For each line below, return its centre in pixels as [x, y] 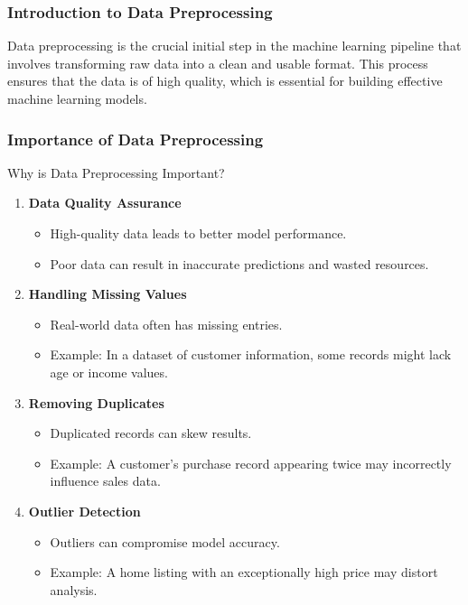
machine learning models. [77, 98]
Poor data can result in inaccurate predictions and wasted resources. [239, 263]
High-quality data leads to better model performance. [198, 233]
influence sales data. [105, 481]
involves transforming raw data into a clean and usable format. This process [218, 63]
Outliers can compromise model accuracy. [165, 541]
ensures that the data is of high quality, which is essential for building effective [225, 81]
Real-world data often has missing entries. [166, 324]
